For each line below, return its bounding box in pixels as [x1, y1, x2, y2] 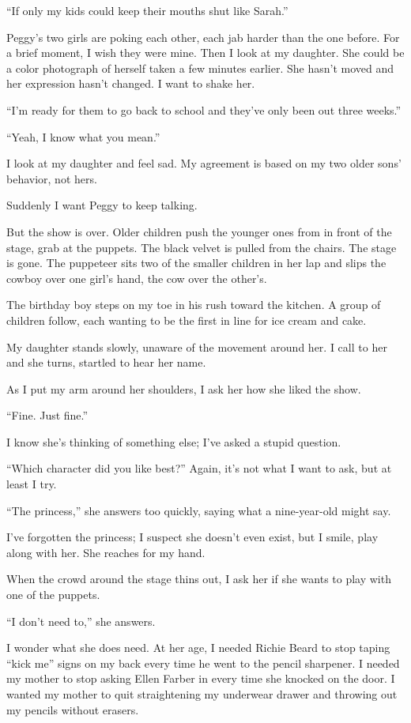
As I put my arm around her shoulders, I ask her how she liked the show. [6, 380, 361, 397]
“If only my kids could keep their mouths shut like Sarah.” [6, 2, 288, 18]
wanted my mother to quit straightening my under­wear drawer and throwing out [6, 686, 398, 702]
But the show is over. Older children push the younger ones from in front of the [6, 223, 392, 239]
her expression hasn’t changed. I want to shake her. [6, 75, 255, 92]
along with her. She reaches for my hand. [6, 544, 205, 560]
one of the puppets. [6, 586, 100, 603]
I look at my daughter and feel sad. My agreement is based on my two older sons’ [6, 155, 402, 171]
